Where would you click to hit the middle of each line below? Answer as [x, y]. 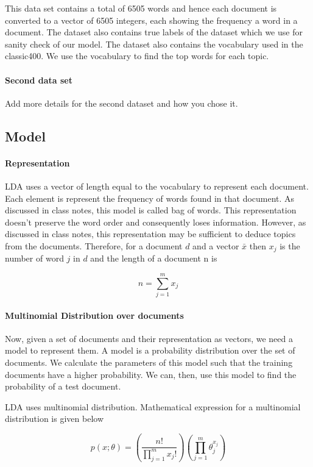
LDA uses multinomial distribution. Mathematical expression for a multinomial [153, 406]
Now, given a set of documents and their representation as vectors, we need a [149, 338]
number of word [34, 258]
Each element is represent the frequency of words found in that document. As [150, 198]
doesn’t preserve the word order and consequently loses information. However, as [156, 222]
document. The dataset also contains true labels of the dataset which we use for [154, 32]
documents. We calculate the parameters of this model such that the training [149, 362]
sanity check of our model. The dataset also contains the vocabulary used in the [154, 44]
